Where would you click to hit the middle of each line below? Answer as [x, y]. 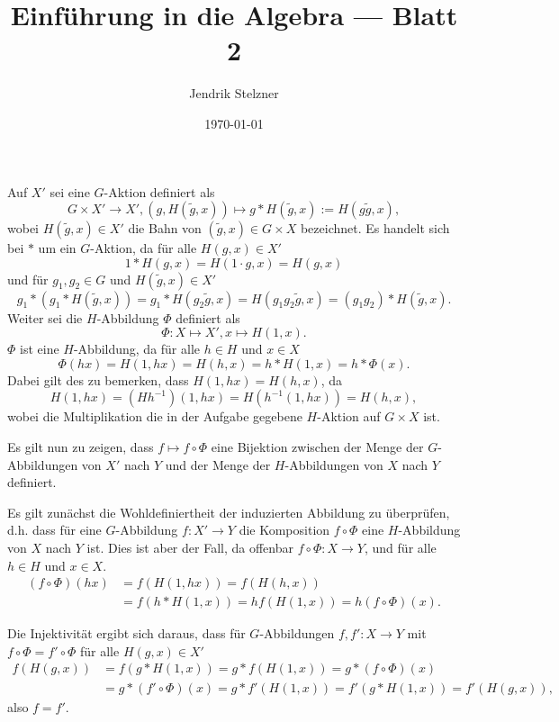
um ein [57, 248]
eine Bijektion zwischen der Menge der [317, 447]
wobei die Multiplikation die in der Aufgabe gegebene [155, 416]
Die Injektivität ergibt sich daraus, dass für [126, 633]
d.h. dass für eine [54, 530]
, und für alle [401, 548]
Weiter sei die [45, 317]
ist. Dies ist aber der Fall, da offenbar [190, 548]
